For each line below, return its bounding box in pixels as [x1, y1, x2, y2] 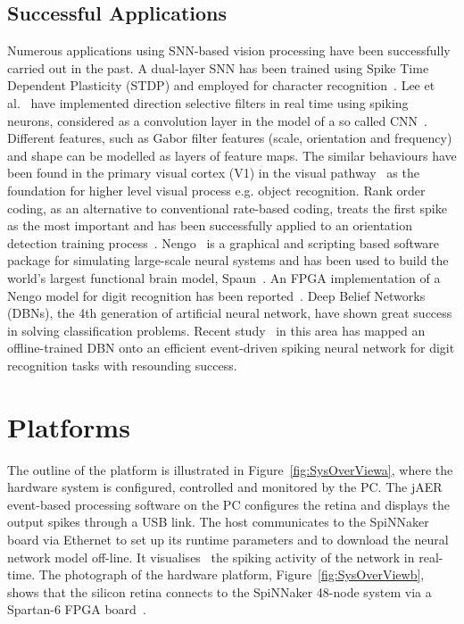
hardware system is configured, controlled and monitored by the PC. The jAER [7, 478, 443, 496]
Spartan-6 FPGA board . [7, 600, 146, 619]
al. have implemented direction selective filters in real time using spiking [7, 93, 409, 112]
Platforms [7, 408, 130, 445]
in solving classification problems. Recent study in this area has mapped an [7, 320, 426, 339]
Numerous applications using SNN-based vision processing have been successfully [7, 41, 451, 60]
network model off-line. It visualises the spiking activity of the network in [7, 547, 415, 566]
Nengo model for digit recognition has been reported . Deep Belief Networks [7, 286, 426, 304]
